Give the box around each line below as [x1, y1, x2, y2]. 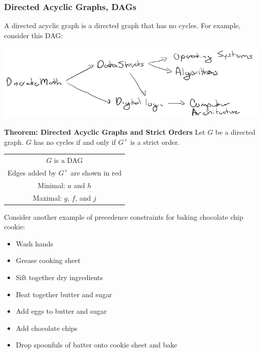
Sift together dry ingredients [16, 272, 103, 282]
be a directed [215, 127, 255, 137]
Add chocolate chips [16, 322, 78, 333]
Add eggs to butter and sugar [16, 306, 107, 316]
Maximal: [33, 192, 62, 203]
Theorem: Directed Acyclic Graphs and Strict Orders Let [4, 127, 205, 137]
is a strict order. [130, 136, 180, 147]
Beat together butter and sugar [16, 289, 112, 299]
